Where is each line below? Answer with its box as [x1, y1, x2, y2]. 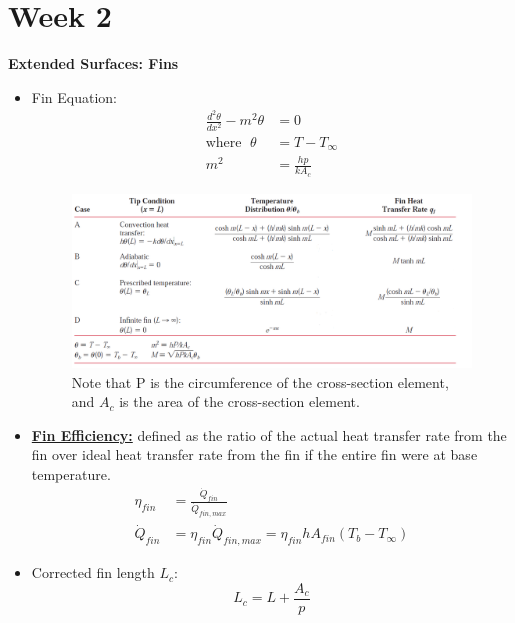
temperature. [31, 463, 111, 484]
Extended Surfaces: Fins [8, 53, 179, 74]
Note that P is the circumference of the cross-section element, [71, 371, 449, 392]
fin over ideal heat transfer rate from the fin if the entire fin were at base [31, 444, 478, 465]
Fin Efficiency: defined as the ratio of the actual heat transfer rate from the [31, 424, 507, 445]
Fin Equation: [31, 86, 118, 107]
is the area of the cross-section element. [119, 391, 360, 412]
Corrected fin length [31, 562, 155, 583]
